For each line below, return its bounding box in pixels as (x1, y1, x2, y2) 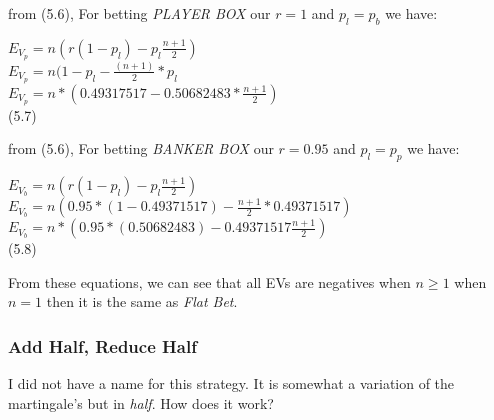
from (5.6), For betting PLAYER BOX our (8, 3, 271, 23)
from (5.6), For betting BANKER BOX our (8, 138, 274, 159)
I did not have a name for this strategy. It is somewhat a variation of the (8, 373, 455, 394)
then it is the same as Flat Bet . (46, 291, 238, 312)
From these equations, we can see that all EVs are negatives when (8, 271, 411, 292)
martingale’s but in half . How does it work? (8, 392, 274, 413)
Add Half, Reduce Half (8, 333, 197, 358)
